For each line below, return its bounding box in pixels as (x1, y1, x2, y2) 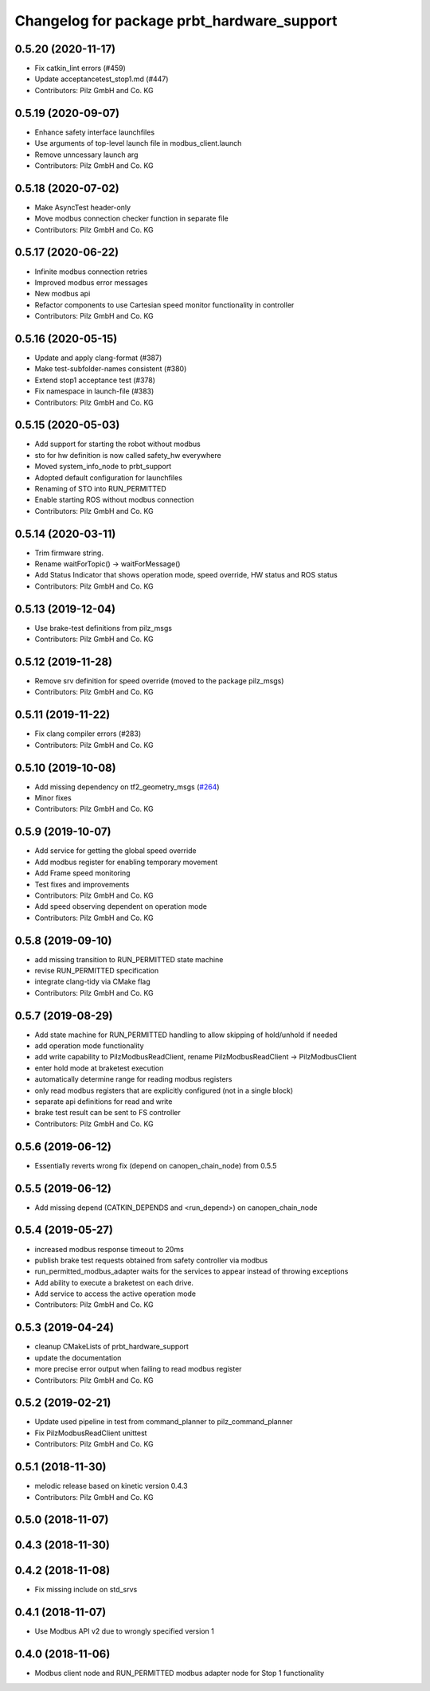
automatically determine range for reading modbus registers (34, 1074, 233, 1084)
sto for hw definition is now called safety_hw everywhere (34, 450, 222, 460)
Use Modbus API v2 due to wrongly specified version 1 (34, 1626, 214, 1636)
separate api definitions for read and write (34, 1097, 173, 1106)
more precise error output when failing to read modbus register (34, 1364, 242, 1374)
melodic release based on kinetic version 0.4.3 (34, 1482, 188, 1491)
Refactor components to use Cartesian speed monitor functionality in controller (34, 299, 295, 310)
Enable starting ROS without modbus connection (34, 495, 194, 505)
